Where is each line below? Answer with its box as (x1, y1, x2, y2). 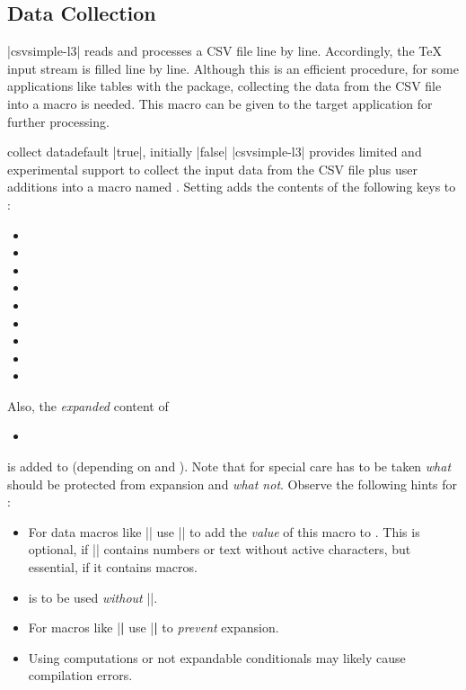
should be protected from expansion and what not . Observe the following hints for (7, 474, 458, 493)
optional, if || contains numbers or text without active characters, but (28, 540, 411, 559)
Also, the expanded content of (7, 396, 169, 415)
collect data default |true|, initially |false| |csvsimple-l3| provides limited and (7, 142, 422, 161)
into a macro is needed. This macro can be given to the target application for (7, 94, 433, 112)
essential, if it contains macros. (28, 558, 198, 577)
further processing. (7, 112, 110, 130)
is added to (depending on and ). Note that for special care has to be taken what (7, 457, 452, 476)
